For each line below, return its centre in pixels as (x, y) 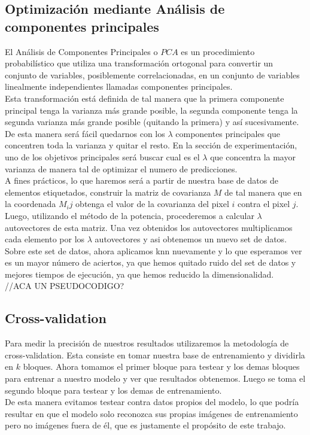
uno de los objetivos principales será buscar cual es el (102, 156)
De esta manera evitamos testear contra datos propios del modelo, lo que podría (152, 402)
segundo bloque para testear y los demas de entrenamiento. (113, 390)
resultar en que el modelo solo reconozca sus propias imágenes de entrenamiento (151, 413)
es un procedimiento (218, 51)
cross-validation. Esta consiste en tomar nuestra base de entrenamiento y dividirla (155, 355)
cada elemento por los (45, 239)
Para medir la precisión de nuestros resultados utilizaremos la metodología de (147, 343)
